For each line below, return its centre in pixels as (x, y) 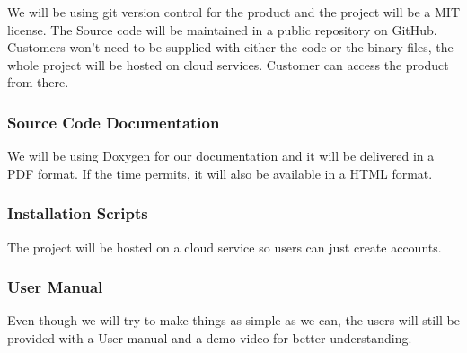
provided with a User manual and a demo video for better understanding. (210, 338)
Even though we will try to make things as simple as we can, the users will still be (233, 320)
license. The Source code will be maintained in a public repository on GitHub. (222, 29)
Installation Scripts (78, 213)
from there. (38, 82)
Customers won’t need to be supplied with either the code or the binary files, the (230, 47)
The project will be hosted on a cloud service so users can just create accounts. (225, 247)
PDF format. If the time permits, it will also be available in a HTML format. (220, 173)
